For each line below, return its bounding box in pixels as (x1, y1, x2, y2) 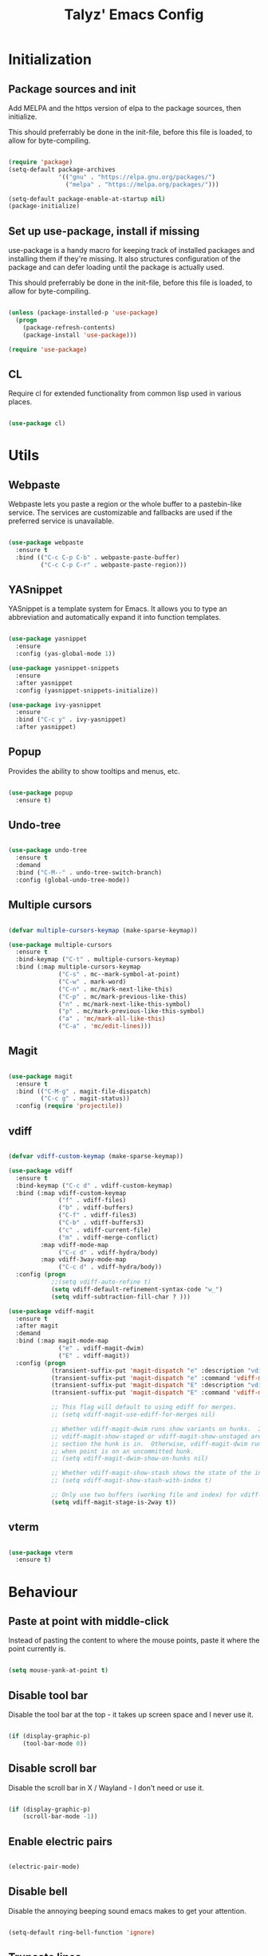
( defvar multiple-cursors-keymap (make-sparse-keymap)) (8, 926, 198, 934)
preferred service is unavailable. (8, 516, 114, 526)
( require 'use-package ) (8, 345, 88, 353)
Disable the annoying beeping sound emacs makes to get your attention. (8, 1906, 246, 1915)
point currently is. (8, 1644, 66, 1654)
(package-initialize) (8, 202, 81, 211)
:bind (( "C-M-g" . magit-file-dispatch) (15, 1087, 152, 1095)
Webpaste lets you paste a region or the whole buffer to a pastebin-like (8, 499, 242, 509)
